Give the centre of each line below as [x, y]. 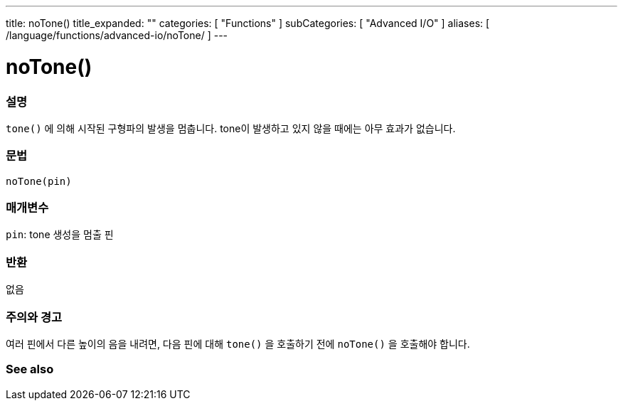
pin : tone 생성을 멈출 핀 [60, 235]
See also [30, 369]
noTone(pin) [39, 181]
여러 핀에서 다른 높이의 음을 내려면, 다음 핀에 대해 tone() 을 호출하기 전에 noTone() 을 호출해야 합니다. [238, 343]
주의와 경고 [34, 317]
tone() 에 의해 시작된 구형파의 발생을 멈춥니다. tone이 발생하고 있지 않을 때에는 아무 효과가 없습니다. [231, 128]
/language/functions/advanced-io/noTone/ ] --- [117, 35]
